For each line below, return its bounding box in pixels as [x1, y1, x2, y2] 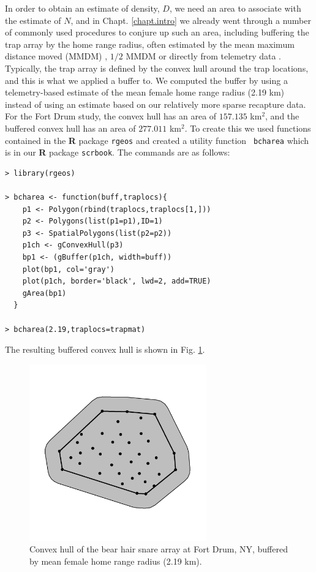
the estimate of [5, 13, 61, 26]
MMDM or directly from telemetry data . [126, 50, 281, 62]
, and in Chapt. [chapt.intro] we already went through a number [70, 13, 311, 26]
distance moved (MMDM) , [5, 50, 108, 62]
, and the [265, 110, 299, 122]
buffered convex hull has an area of [5, 121, 136, 134]
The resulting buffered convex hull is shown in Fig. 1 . [5, 343, 205, 356]
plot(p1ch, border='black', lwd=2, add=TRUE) [22, 277, 211, 286]
